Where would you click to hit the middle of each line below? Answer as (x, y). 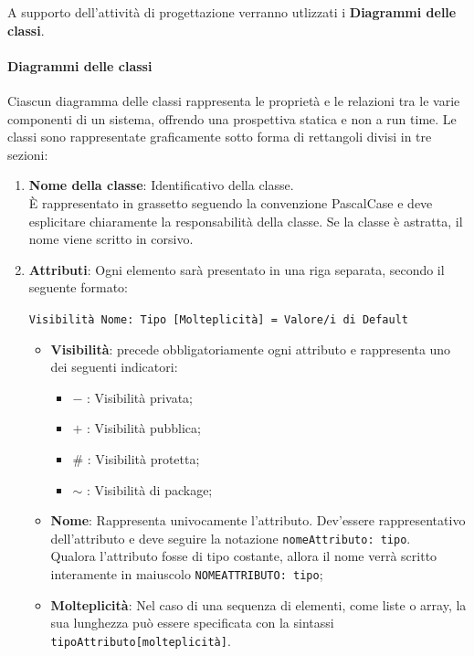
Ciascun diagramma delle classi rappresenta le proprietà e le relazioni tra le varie (234, 100)
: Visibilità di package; (149, 489)
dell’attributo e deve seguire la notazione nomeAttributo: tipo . (231, 538)
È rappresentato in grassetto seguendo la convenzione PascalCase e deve (231, 202)
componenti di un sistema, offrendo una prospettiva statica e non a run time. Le (232, 118)
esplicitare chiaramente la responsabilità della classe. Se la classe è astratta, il (246, 221)
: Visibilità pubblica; (143, 428)
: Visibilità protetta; (143, 458)
